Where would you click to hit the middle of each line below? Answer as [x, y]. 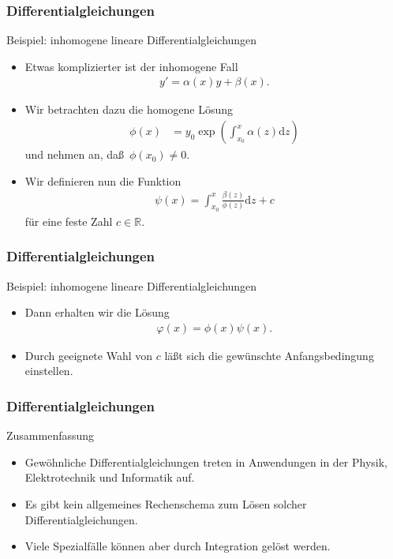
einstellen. [49, 371]
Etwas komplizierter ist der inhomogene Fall [131, 66]
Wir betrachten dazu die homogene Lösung [129, 109]
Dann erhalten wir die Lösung [97, 312]
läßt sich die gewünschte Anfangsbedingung [269, 355]
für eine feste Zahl [69, 221]
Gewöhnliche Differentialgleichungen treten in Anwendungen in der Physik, [206, 461]
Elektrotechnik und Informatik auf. [110, 477]
